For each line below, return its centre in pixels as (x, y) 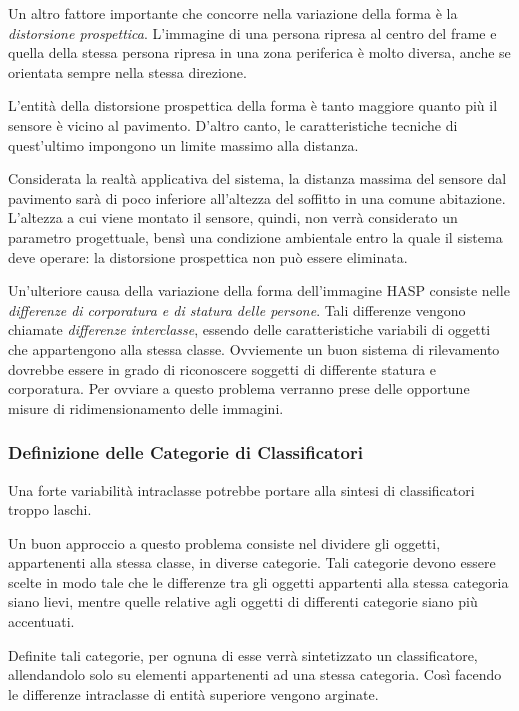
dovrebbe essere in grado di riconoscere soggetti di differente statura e (222, 368)
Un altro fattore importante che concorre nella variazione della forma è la (233, 13)
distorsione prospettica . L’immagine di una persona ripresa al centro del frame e (252, 32)
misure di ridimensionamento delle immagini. (146, 407)
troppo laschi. (50, 509)
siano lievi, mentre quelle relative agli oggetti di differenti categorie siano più (243, 601)
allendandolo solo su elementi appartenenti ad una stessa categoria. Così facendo (255, 674)
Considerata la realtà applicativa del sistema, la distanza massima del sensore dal (257, 178)
